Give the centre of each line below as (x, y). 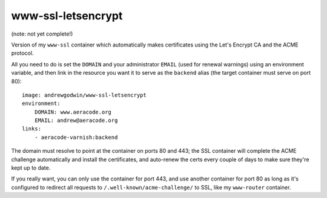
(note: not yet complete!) (42, 34)
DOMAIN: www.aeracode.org (73, 112)
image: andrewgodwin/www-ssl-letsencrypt (84, 95)
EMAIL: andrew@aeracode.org (76, 120)
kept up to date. (31, 168)
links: (32, 129)
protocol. (22, 53)
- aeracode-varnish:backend (76, 137)
